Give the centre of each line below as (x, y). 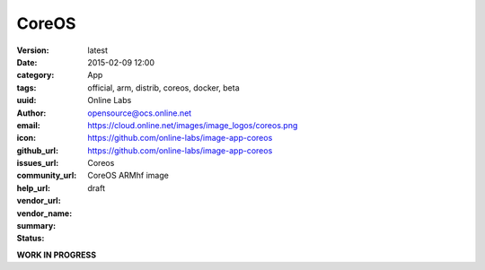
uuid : (26, 100)
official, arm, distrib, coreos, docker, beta (163, 87)
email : (28, 125)
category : (35, 75)
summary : (36, 226)
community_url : (47, 176)
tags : (26, 87)
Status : (31, 239)
